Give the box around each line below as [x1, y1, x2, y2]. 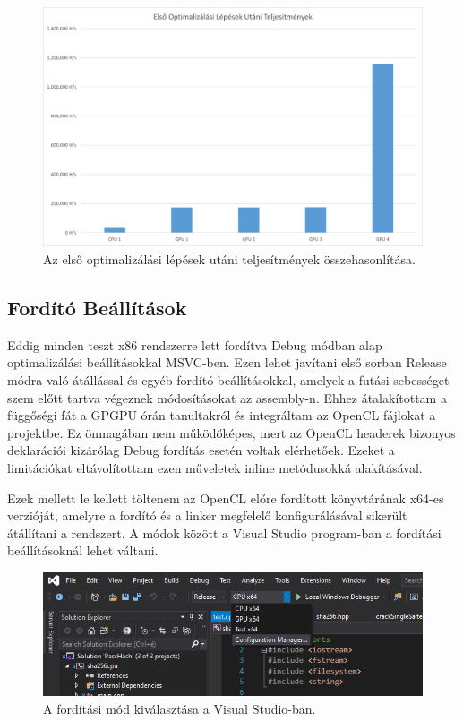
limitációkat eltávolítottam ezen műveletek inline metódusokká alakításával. [7, 459, 423, 477]
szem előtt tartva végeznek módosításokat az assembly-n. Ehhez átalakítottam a [7, 388, 447, 407]
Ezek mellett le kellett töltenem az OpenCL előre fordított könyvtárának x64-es [7, 488, 444, 507]
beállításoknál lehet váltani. [7, 541, 159, 560]
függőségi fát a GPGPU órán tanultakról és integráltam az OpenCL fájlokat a [7, 406, 436, 425]
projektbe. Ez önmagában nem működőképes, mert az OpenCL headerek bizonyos [7, 423, 456, 442]
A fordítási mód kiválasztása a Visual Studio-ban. [43, 699, 316, 717]
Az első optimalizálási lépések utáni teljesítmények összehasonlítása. [43, 250, 416, 269]
